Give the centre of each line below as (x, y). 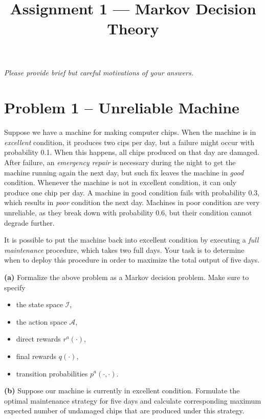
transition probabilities (52, 373)
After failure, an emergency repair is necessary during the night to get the (120, 162)
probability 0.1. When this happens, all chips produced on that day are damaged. (132, 152)
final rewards (36, 356)
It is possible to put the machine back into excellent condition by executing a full (131, 240)
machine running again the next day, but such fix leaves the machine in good (124, 172)
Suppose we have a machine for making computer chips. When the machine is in (130, 132)
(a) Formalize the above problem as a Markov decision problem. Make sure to (127, 277)
